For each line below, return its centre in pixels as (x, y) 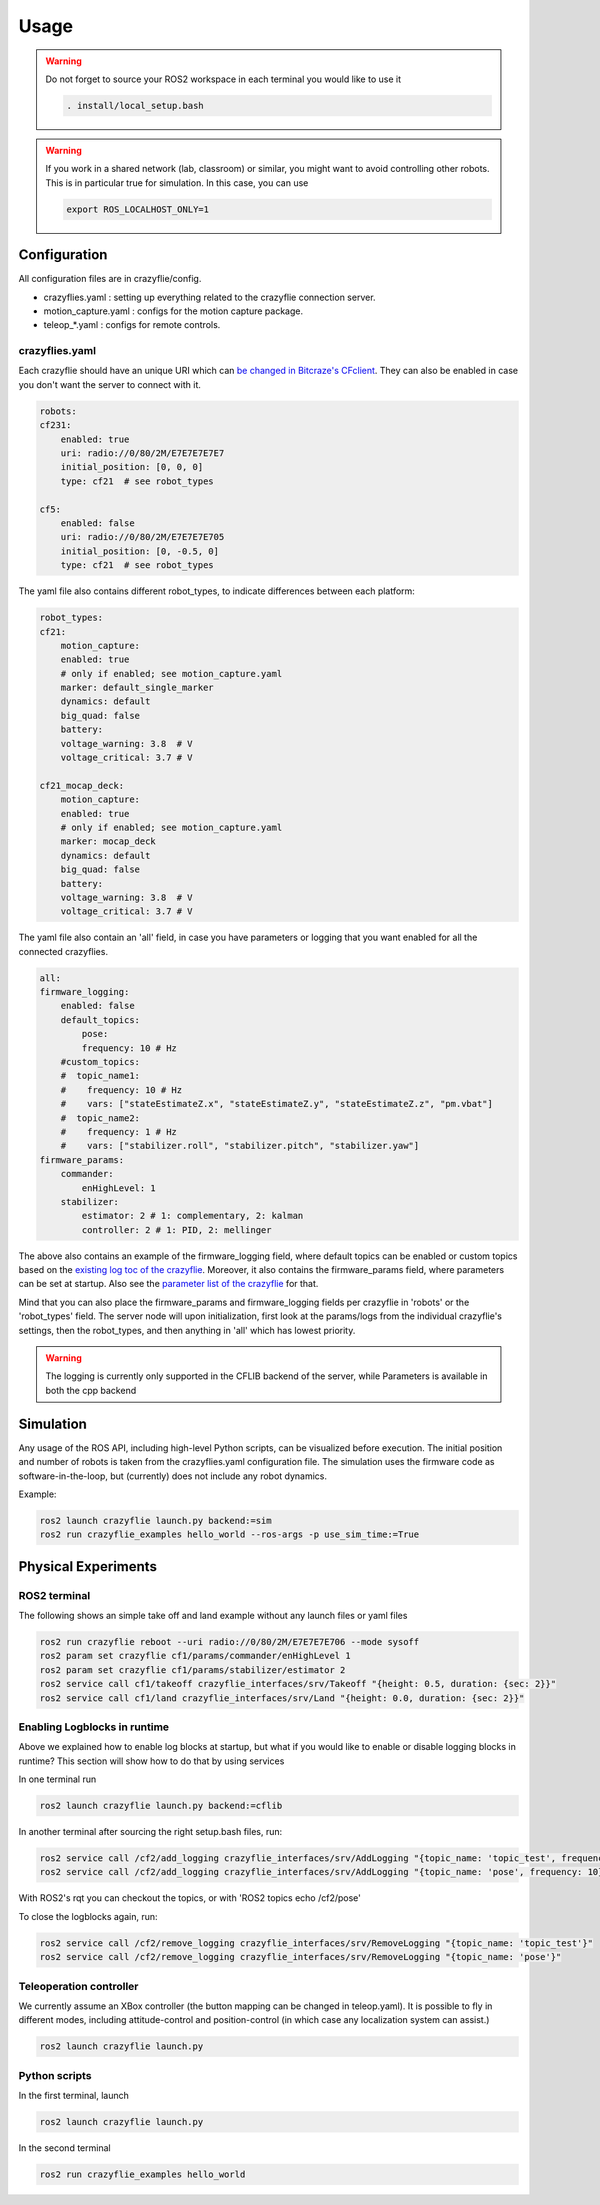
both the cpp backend (91, 1390)
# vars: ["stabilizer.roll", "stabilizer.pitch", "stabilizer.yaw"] (240, 1146)
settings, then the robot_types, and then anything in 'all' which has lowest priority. (187, 1330)
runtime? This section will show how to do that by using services (151, 1761)
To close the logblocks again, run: (88, 1916)
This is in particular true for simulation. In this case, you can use (177, 182)
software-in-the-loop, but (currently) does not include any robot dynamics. (173, 1476)
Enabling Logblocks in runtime (94, 1727)
